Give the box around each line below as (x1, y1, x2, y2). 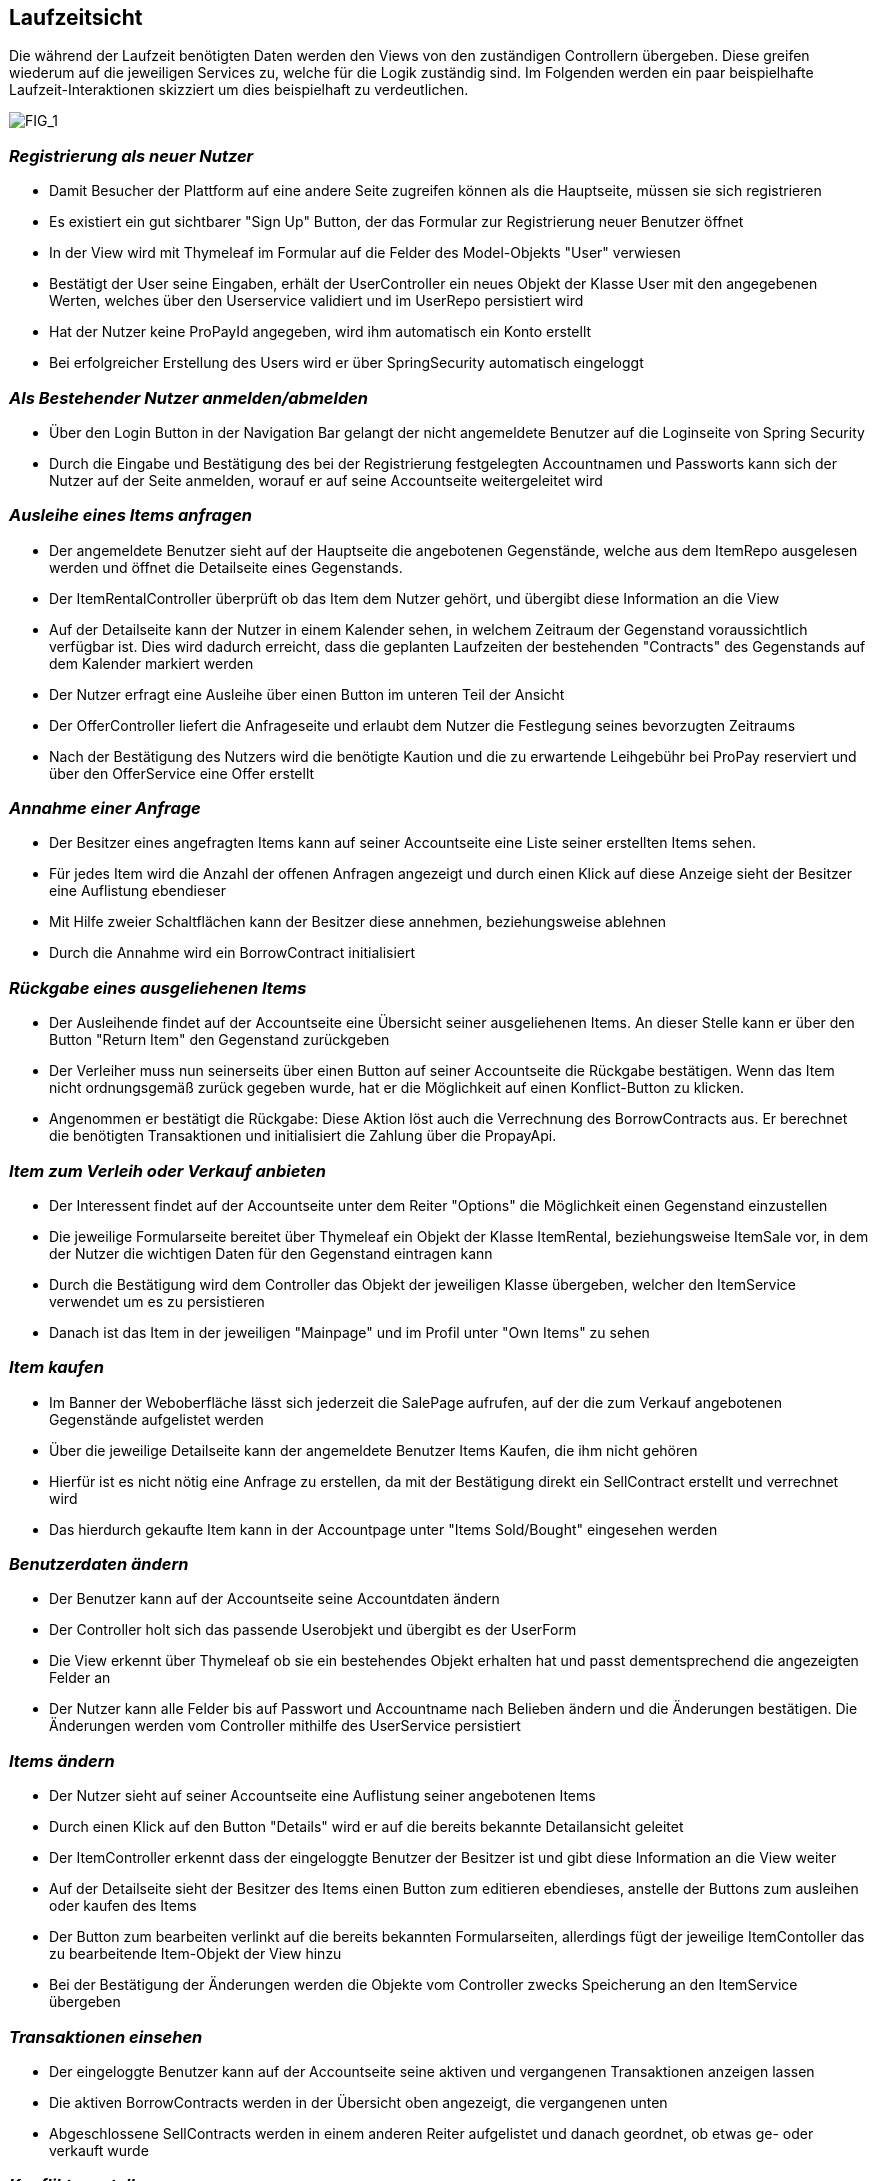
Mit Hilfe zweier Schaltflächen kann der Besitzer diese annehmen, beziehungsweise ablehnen (49, 913, 667, 931)
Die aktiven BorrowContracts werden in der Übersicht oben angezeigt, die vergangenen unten (49, 2093, 668, 2111)
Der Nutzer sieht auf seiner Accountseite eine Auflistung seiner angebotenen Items (49, 1787, 596, 1805)
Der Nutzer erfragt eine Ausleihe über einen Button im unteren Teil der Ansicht (49, 685, 565, 703)
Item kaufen (9, 1357, 104, 1378)
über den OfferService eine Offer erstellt (49, 764, 315, 782)
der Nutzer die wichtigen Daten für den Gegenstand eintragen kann (49, 1244, 493, 1262)
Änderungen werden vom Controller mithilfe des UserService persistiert (49, 1717, 521, 1735)
